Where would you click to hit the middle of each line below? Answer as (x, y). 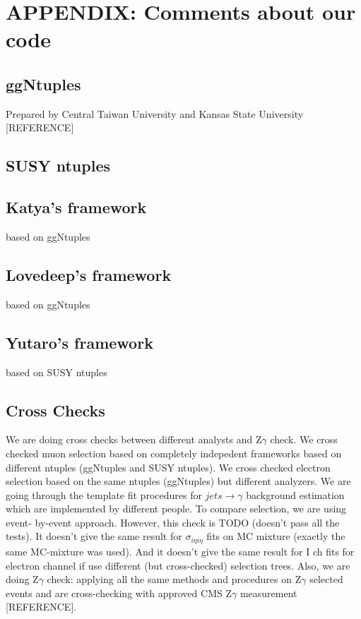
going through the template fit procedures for (104, 494)
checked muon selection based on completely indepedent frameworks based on (174, 453)
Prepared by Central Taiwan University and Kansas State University (155, 113)
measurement (268, 593)
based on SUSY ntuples (57, 372)
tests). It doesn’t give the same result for (94, 536)
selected (326, 579)
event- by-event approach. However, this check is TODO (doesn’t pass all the (173, 522)
